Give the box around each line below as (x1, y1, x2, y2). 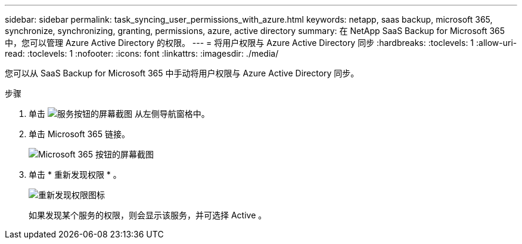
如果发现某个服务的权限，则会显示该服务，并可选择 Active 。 (29, 210, 267, 220)
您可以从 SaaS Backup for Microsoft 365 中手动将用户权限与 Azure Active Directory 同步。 (5, 68, 359, 78)
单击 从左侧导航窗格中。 (29, 109, 210, 119)
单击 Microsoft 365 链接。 (29, 129, 130, 139)
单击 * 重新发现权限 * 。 (29, 169, 122, 180)
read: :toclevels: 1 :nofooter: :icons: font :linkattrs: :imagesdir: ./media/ (5, 48, 279, 58)
